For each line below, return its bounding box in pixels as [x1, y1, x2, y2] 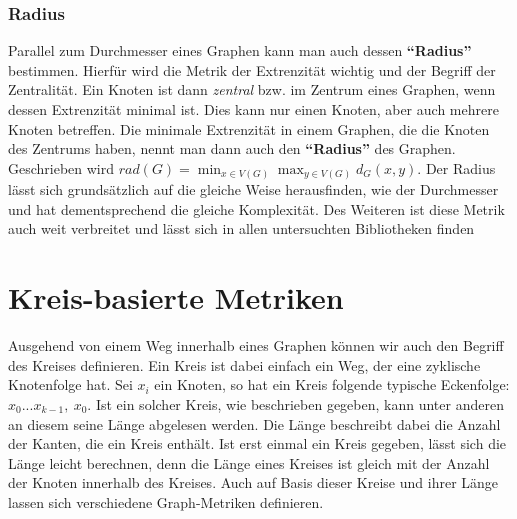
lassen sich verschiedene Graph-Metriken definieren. [8, 491, 324, 512]
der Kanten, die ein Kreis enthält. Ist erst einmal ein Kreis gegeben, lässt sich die [8, 433, 507, 454]
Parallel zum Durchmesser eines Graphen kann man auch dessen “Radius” [8, 40, 472, 61]
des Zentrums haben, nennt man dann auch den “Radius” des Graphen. [8, 138, 456, 159]
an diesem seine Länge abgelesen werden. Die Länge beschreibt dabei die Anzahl [8, 413, 501, 434]
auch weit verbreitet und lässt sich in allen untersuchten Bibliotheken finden [8, 218, 475, 239]
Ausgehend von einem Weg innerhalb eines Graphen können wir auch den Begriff [8, 335, 504, 356]
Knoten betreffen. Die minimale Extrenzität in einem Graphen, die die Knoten [8, 118, 490, 139]
